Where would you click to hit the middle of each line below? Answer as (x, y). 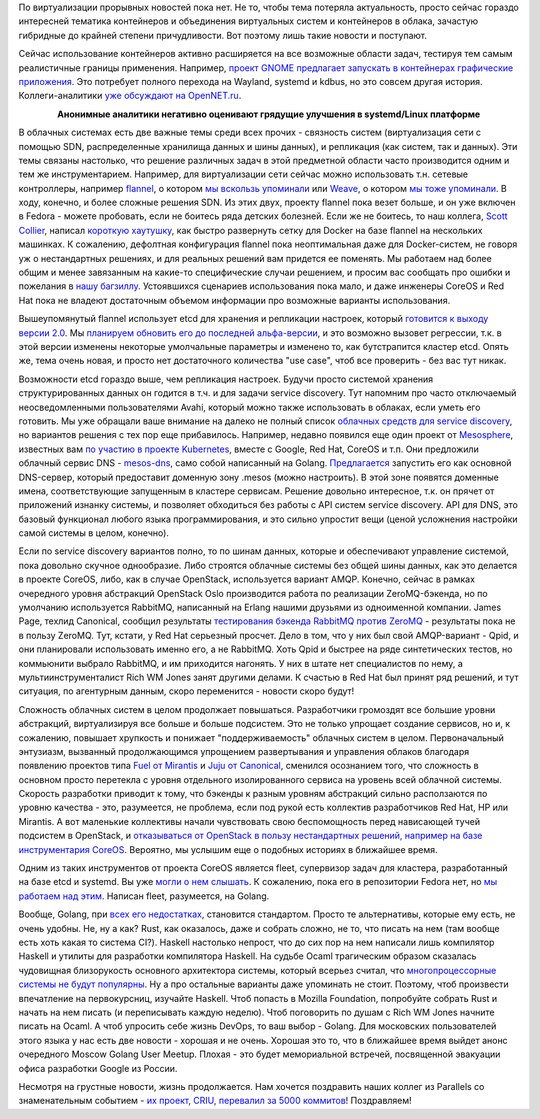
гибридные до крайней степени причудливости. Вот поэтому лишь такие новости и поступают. (223, 35)
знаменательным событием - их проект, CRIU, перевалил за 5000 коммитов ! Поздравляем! (215, 1101)
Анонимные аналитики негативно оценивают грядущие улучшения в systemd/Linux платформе (268, 114)
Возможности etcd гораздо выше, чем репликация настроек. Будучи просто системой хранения (226, 379)
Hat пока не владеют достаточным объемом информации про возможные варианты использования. (234, 300)
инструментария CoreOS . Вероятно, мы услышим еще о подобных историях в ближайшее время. (228, 849)
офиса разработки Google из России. (98, 1068)
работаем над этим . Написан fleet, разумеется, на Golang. (144, 896)
